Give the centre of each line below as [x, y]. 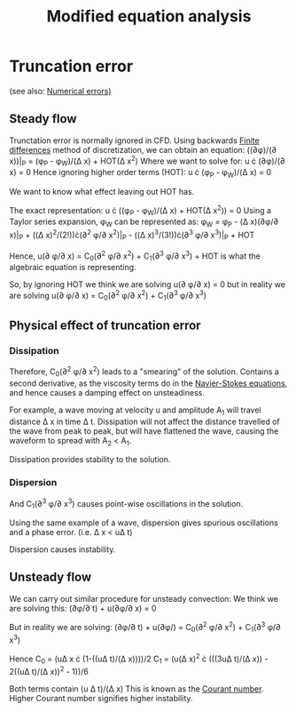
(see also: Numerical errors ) [60, 91]
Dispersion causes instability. [62, 549]
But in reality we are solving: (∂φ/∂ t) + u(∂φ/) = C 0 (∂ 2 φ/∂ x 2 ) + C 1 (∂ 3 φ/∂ [145, 627]
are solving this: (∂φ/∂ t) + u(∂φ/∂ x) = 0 [83, 608]
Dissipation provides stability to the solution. [90, 460]
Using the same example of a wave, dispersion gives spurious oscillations [144, 523]
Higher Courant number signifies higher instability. [101, 699]
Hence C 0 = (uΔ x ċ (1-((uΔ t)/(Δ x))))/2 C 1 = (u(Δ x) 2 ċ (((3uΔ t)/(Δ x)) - [139, 659]
